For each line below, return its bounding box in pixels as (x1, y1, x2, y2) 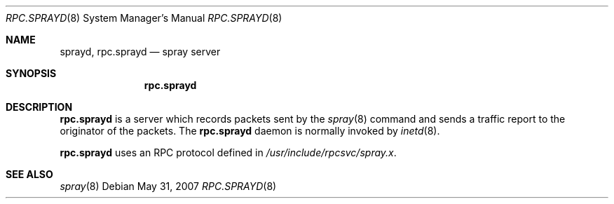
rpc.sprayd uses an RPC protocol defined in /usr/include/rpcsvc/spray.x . (60, 147, 397, 158)
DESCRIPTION (6, 101, 73, 113)
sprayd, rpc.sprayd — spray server (60, 46, 221, 57)
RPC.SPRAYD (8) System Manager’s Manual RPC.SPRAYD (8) (6, 12, 282, 24)
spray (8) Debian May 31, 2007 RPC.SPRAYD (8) (60, 180, 277, 192)
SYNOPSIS (6, 67, 57, 79)
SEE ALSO (6, 168, 53, 180)
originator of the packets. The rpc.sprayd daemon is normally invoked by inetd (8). (60, 125, 440, 137)
